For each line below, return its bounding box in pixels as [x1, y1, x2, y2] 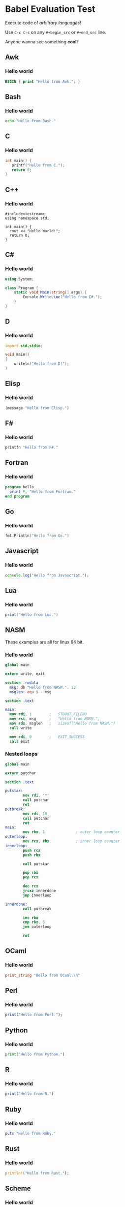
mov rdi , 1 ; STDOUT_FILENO [9, 712, 87, 717]
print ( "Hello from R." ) [5, 1091, 54, 1096]
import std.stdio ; [5, 343, 43, 348]
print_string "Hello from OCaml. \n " [5, 973, 80, 978]
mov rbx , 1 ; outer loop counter [23, 829, 120, 835]
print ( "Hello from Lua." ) [5, 612, 58, 617]
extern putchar [5, 770, 36, 776]
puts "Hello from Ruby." [5, 1131, 56, 1136]
